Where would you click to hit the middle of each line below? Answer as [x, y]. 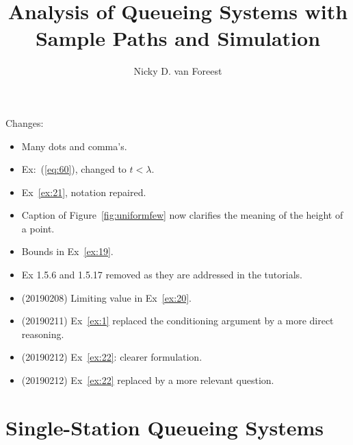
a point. [38, 228]
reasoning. [43, 334]
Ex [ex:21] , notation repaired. [84, 192]
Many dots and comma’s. [74, 146]
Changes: [25, 122]
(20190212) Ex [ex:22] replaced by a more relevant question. [148, 380]
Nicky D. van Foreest [178, 71]
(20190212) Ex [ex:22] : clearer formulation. [112, 357]
